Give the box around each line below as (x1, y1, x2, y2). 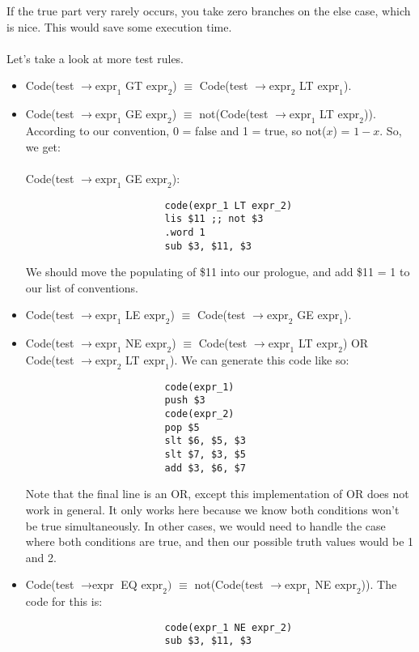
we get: (25, 138, 61, 155)
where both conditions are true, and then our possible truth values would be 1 (25, 533, 414, 550)
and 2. (25, 548, 57, 565)
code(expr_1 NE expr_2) (164, 621, 293, 633)
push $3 (164, 394, 205, 407)
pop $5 (164, 421, 200, 433)
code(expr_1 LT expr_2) (164, 199, 293, 211)
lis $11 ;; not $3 (164, 213, 264, 225)
